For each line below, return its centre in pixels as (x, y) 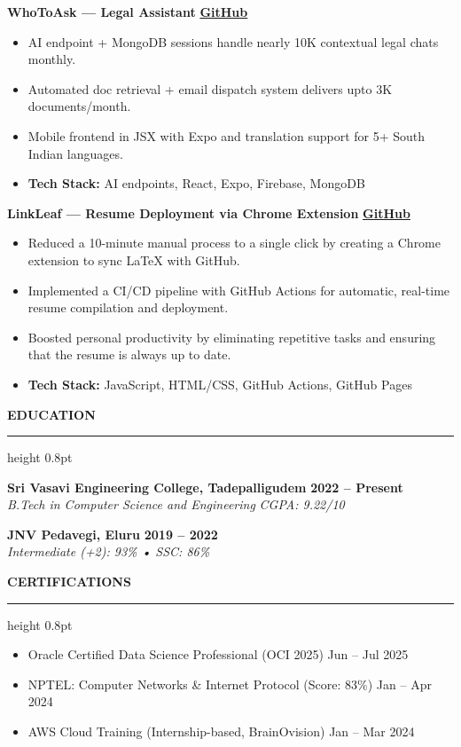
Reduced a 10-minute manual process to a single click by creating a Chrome (234, 243)
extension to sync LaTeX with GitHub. (134, 259)
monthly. (52, 59)
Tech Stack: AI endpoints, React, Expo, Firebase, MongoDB (196, 183)
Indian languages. (75, 153)
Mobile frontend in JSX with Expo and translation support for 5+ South (227, 135)
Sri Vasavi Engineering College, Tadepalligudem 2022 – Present (205, 487)
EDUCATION (51, 414)
